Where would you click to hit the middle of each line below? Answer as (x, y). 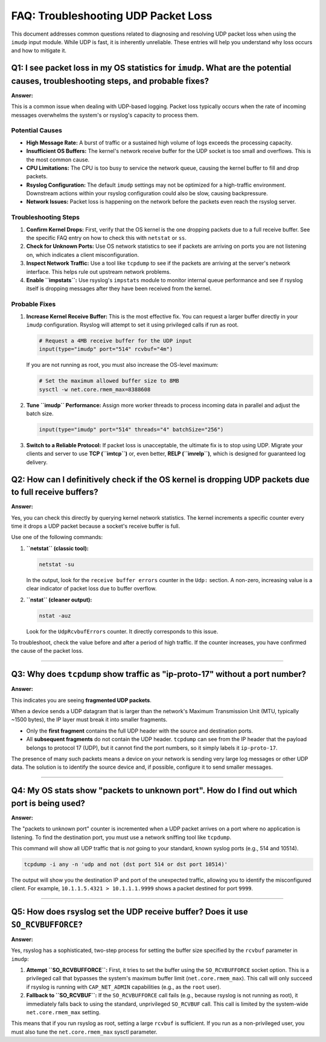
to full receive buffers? (55, 492)
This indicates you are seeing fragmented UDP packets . (81, 700)
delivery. (37, 462)
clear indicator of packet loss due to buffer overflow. (91, 589)
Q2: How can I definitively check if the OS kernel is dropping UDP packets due (160, 480)
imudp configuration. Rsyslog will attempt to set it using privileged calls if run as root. (132, 325)
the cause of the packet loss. (47, 651)
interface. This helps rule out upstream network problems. (99, 271)
